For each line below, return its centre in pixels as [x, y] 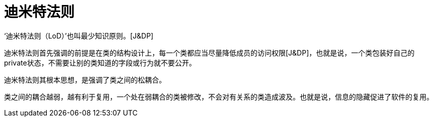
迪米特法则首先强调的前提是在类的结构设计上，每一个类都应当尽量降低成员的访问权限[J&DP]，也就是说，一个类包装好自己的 [209, 52]
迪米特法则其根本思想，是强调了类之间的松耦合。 [85, 79]
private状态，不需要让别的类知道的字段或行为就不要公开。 [100, 62]
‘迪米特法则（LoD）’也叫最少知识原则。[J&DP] [79, 35]
